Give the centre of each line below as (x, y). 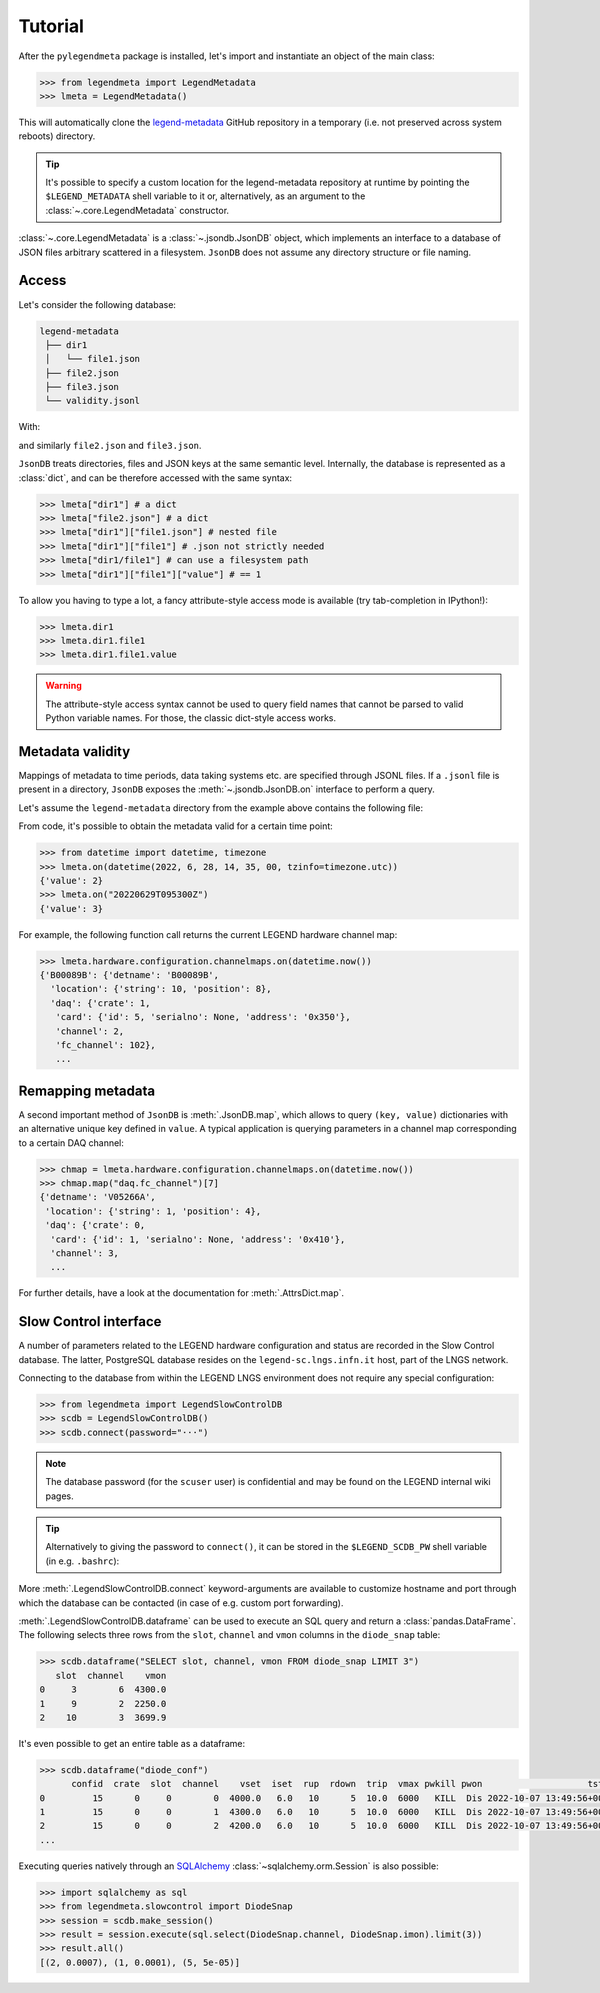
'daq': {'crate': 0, (95, 1225)
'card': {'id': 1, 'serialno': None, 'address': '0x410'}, (198, 1239)
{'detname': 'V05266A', (98, 1197)
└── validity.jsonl (92, 401)
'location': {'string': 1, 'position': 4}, (153, 1211)
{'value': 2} (71, 880)
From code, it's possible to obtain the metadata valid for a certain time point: (176, 826)
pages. (59, 1496)
